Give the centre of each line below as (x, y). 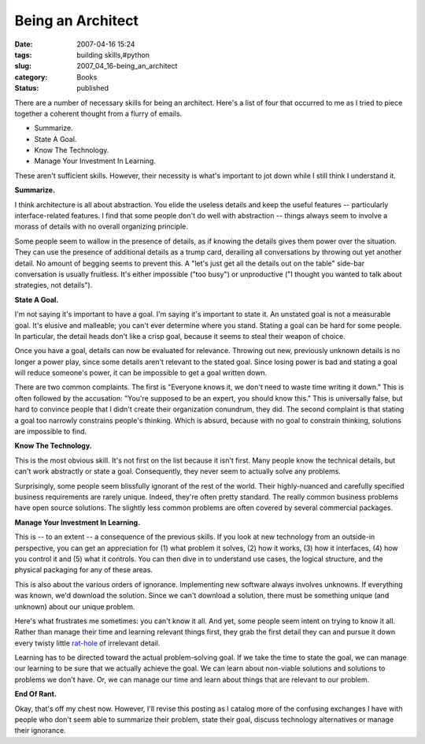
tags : (23, 54)
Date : (24, 44)
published (93, 88)
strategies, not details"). (54, 285)
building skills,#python (113, 54)
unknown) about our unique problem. (75, 606)
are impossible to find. (51, 432)
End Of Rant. (35, 694)
